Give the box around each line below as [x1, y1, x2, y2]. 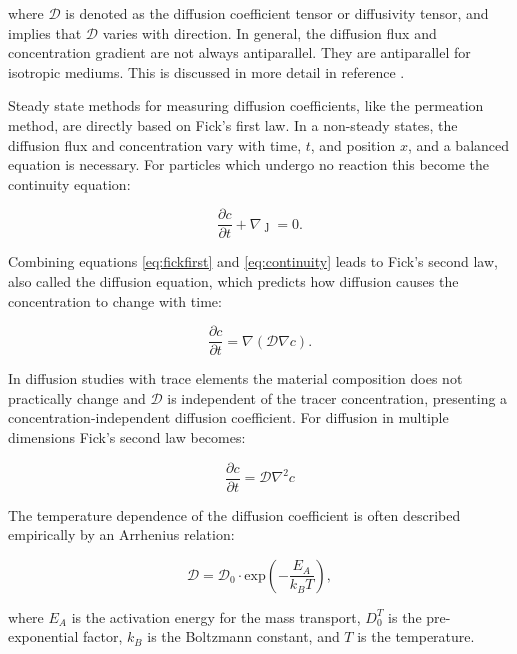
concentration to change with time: [8, 290, 222, 311]
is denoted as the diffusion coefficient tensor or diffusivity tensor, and [65, 3, 489, 23]
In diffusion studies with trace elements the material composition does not [8, 368, 463, 389]
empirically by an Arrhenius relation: [8, 524, 235, 545]
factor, [83, 626, 123, 647]
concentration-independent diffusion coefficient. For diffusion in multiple [8, 407, 449, 428]
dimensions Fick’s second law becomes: [8, 427, 246, 448]
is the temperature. [357, 626, 475, 647]
